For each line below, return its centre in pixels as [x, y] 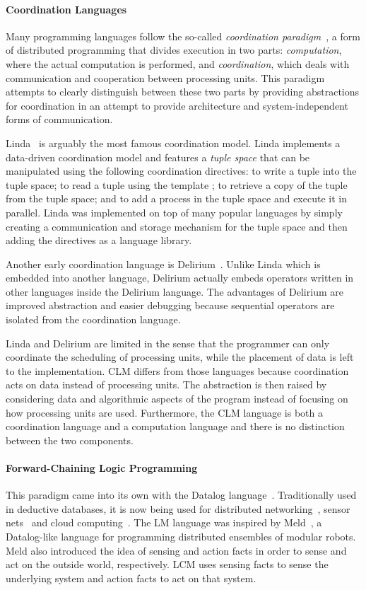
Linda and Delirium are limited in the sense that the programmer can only [168, 343]
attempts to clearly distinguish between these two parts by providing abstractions [183, 92]
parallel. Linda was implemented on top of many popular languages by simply [174, 212]
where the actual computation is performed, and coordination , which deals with [178, 63]
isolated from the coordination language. [93, 319]
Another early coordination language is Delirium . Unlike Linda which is [163, 264]
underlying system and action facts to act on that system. [131, 578]
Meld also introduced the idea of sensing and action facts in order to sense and [176, 550]
